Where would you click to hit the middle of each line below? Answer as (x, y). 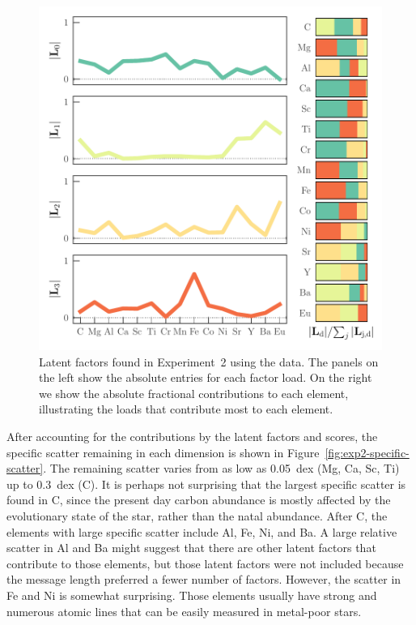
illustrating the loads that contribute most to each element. (186, 409)
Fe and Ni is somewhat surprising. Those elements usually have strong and (192, 595)
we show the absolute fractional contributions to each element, (194, 393)
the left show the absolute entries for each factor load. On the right (206, 377)
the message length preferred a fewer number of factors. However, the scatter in (204, 579)
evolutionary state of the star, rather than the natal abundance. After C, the (197, 515)
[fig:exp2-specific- (367, 452)
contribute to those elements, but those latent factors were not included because (205, 563)
